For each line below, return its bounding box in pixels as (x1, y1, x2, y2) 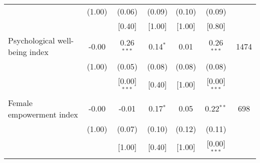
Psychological (8, 34, 55, 46)
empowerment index (8, 108, 78, 120)
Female (8, 96, 33, 108)
